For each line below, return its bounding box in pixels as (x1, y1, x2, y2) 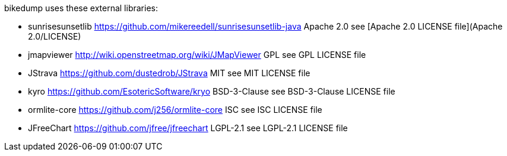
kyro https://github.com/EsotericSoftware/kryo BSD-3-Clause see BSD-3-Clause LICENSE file (28, 86, 395, 96)
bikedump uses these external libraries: (4, 3, 158, 13)
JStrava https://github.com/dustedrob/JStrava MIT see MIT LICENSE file (28, 68, 310, 78)
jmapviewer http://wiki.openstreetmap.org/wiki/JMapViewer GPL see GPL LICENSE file (28, 50, 366, 60)
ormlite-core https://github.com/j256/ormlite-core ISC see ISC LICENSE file (28, 105, 322, 115)
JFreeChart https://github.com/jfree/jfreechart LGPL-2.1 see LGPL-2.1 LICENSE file (28, 123, 348, 133)
